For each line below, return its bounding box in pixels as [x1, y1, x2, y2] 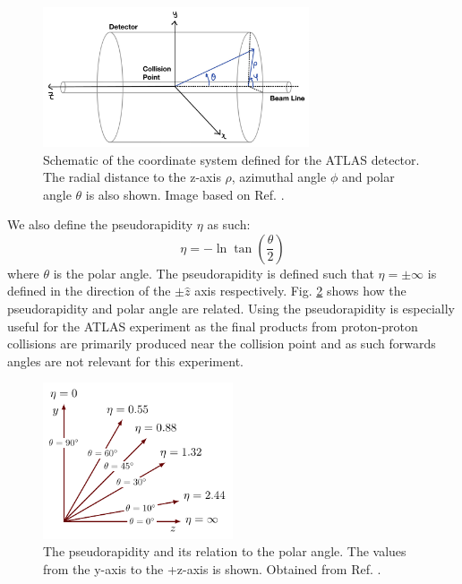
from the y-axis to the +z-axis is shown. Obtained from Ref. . [43, 560, 381, 579]
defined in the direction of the [7, 281, 171, 300]
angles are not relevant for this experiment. [7, 351, 244, 370]
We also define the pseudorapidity [7, 215, 193, 234]
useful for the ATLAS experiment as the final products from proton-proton [7, 316, 418, 335]
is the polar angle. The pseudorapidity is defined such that [53, 263, 374, 282]
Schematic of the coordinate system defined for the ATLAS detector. [43, 150, 420, 168]
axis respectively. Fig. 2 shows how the [194, 281, 406, 300]
